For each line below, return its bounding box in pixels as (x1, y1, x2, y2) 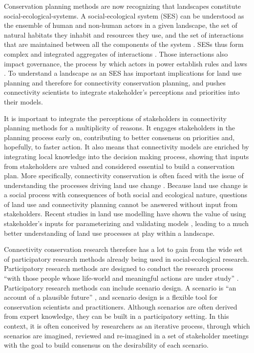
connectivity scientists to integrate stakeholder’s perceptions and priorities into (4, 87, 240, 97)
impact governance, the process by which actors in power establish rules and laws (4, 58, 248, 68)
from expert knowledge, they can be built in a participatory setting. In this (4, 311, 229, 321)
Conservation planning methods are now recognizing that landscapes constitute (4, 1, 241, 11)
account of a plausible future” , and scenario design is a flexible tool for (4, 292, 218, 302)
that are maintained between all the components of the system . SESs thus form (4, 39, 244, 49)
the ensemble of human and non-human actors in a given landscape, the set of (4, 20, 237, 30)
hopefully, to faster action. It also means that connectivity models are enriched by (4, 142, 249, 152)
